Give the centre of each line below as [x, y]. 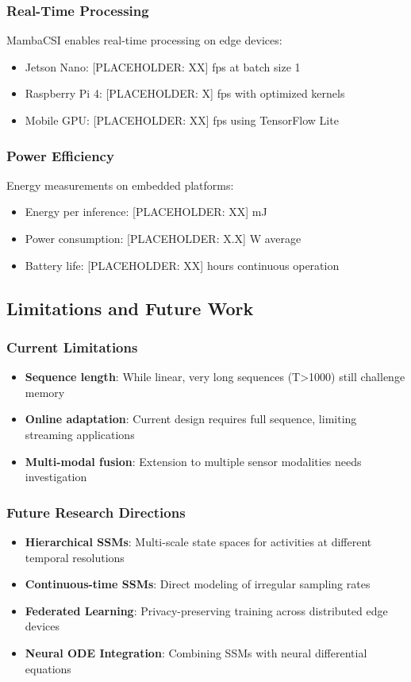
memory [45, 392]
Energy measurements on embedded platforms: [120, 185]
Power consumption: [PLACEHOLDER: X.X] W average [163, 238]
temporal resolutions [75, 557]
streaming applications [80, 434]
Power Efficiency [60, 155]
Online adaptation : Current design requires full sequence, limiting [191, 419]
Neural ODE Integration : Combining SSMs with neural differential [196, 652]
